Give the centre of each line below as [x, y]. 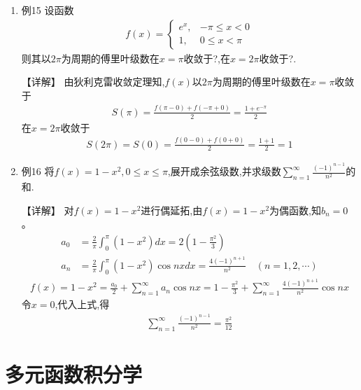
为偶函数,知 [295, 210]
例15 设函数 [48, 10]
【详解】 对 [48, 210]
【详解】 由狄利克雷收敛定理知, [93, 82]
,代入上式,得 [82, 304]
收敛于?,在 [207, 58]
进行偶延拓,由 [172, 210]
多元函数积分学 [74, 374]
